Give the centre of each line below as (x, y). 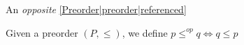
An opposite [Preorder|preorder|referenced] (96, 9)
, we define (145, 32)
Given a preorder (42, 32)
